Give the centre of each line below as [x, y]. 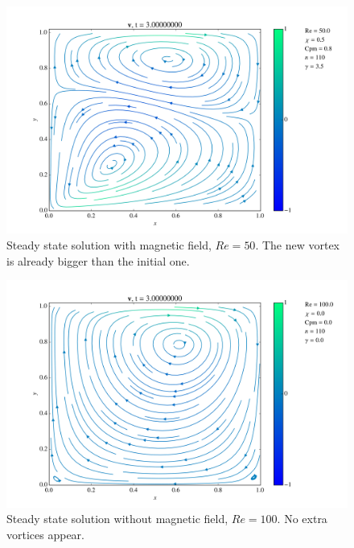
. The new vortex [298, 244]
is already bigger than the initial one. [98, 260]
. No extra [302, 519]
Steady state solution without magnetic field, [117, 519]
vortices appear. [45, 534]
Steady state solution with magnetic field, [109, 244]
